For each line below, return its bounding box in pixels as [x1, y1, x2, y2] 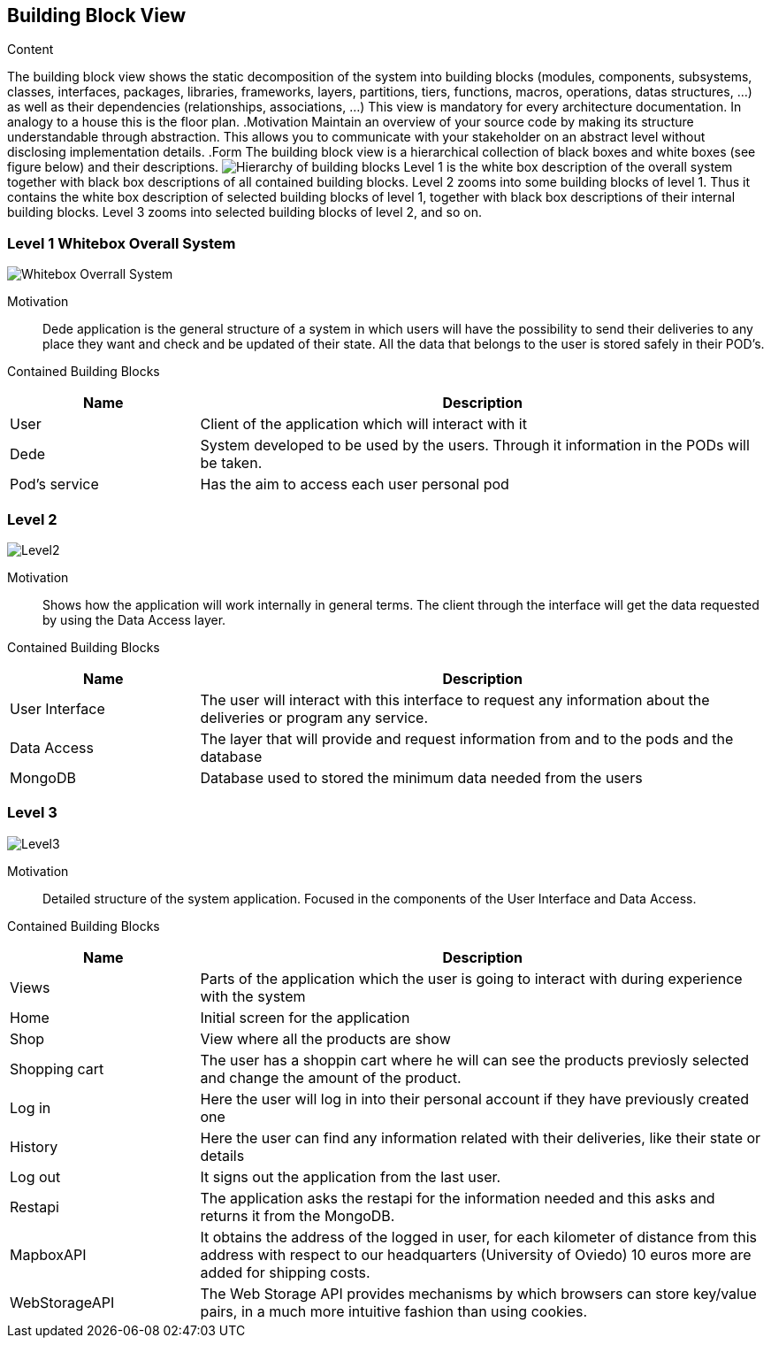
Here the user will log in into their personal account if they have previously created [200, 1089, 750, 1108]
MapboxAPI [10, 1245, 87, 1264]
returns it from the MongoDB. [200, 1206, 395, 1225]
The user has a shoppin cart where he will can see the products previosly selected [200, 1050, 750, 1069]
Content [7, 42, 54, 58]
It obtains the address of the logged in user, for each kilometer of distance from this [200, 1227, 757, 1246]
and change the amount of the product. [200, 1068, 462, 1087]
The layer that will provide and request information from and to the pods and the [200, 729, 734, 748]
